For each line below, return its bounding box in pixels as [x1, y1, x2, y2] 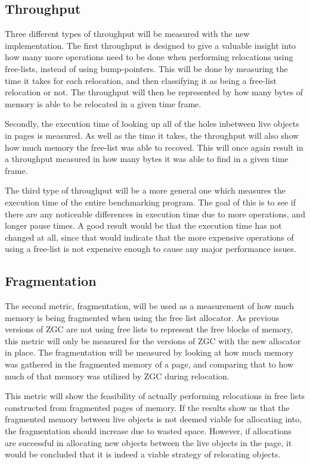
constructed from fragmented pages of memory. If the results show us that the [5, 401, 290, 413]
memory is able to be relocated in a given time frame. [5, 97, 201, 110]
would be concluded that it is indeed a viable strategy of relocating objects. [5, 448, 281, 460]
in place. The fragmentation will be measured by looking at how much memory [5, 346, 294, 359]
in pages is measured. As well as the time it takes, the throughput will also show [5, 129, 299, 141]
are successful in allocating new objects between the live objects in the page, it [5, 436, 292, 449]
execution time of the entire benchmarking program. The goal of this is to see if [5, 195, 296, 208]
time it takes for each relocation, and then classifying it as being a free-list [5, 74, 277, 86]
